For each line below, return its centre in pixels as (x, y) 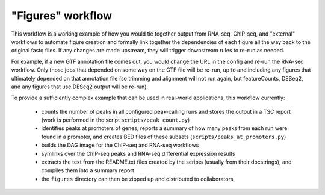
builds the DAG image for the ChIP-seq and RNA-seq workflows (120, 145)
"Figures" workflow (62, 16)
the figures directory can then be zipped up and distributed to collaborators (137, 179)
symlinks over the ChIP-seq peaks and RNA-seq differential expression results (138, 153)
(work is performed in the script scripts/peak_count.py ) (116, 120)
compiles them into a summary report (88, 170)
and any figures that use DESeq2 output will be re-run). (80, 87)
